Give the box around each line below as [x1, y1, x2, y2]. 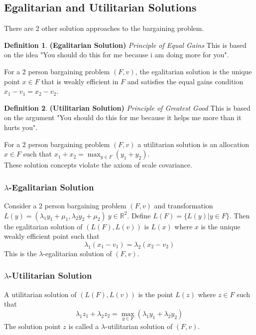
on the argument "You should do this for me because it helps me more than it [4, 112, 242, 123]
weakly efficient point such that [4, 231, 100, 241]
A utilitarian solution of [4, 289, 77, 299]
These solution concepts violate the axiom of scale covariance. [4, 160, 192, 170]
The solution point [4, 321, 61, 331]
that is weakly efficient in [41, 76, 119, 86]
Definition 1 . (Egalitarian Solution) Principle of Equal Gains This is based [4, 39, 247, 50]
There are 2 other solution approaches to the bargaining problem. [4, 23, 204, 33]
